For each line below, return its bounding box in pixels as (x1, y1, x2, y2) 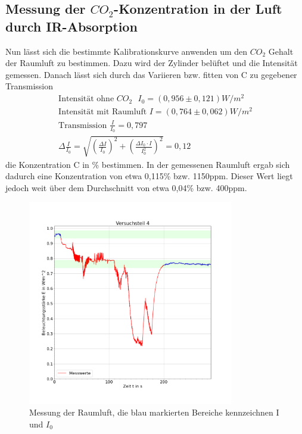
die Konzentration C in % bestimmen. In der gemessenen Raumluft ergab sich (5, 158, 290, 170)
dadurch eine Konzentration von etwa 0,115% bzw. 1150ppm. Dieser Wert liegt (5, 170, 293, 182)
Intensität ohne (58, 95, 114, 104)
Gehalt (268, 45, 294, 57)
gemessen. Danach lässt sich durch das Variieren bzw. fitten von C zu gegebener (5, 68, 297, 80)
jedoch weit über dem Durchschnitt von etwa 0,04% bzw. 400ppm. (5, 181, 247, 193)
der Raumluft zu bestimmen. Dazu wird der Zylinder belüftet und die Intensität (5, 57, 298, 69)
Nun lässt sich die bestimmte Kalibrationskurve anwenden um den (5, 45, 248, 57)
